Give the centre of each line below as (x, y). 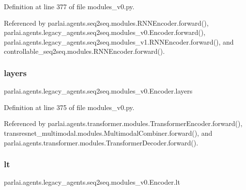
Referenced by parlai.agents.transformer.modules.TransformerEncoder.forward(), (123, 123)
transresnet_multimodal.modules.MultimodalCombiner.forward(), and (108, 133)
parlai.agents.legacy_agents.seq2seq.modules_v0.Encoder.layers (98, 91)
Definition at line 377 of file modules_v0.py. (69, 6)
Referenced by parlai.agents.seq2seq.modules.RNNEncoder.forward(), (106, 23)
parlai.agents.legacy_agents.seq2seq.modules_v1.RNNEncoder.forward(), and (119, 41)
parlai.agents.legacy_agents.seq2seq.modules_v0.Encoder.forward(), (105, 32)
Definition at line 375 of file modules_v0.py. (69, 107)
